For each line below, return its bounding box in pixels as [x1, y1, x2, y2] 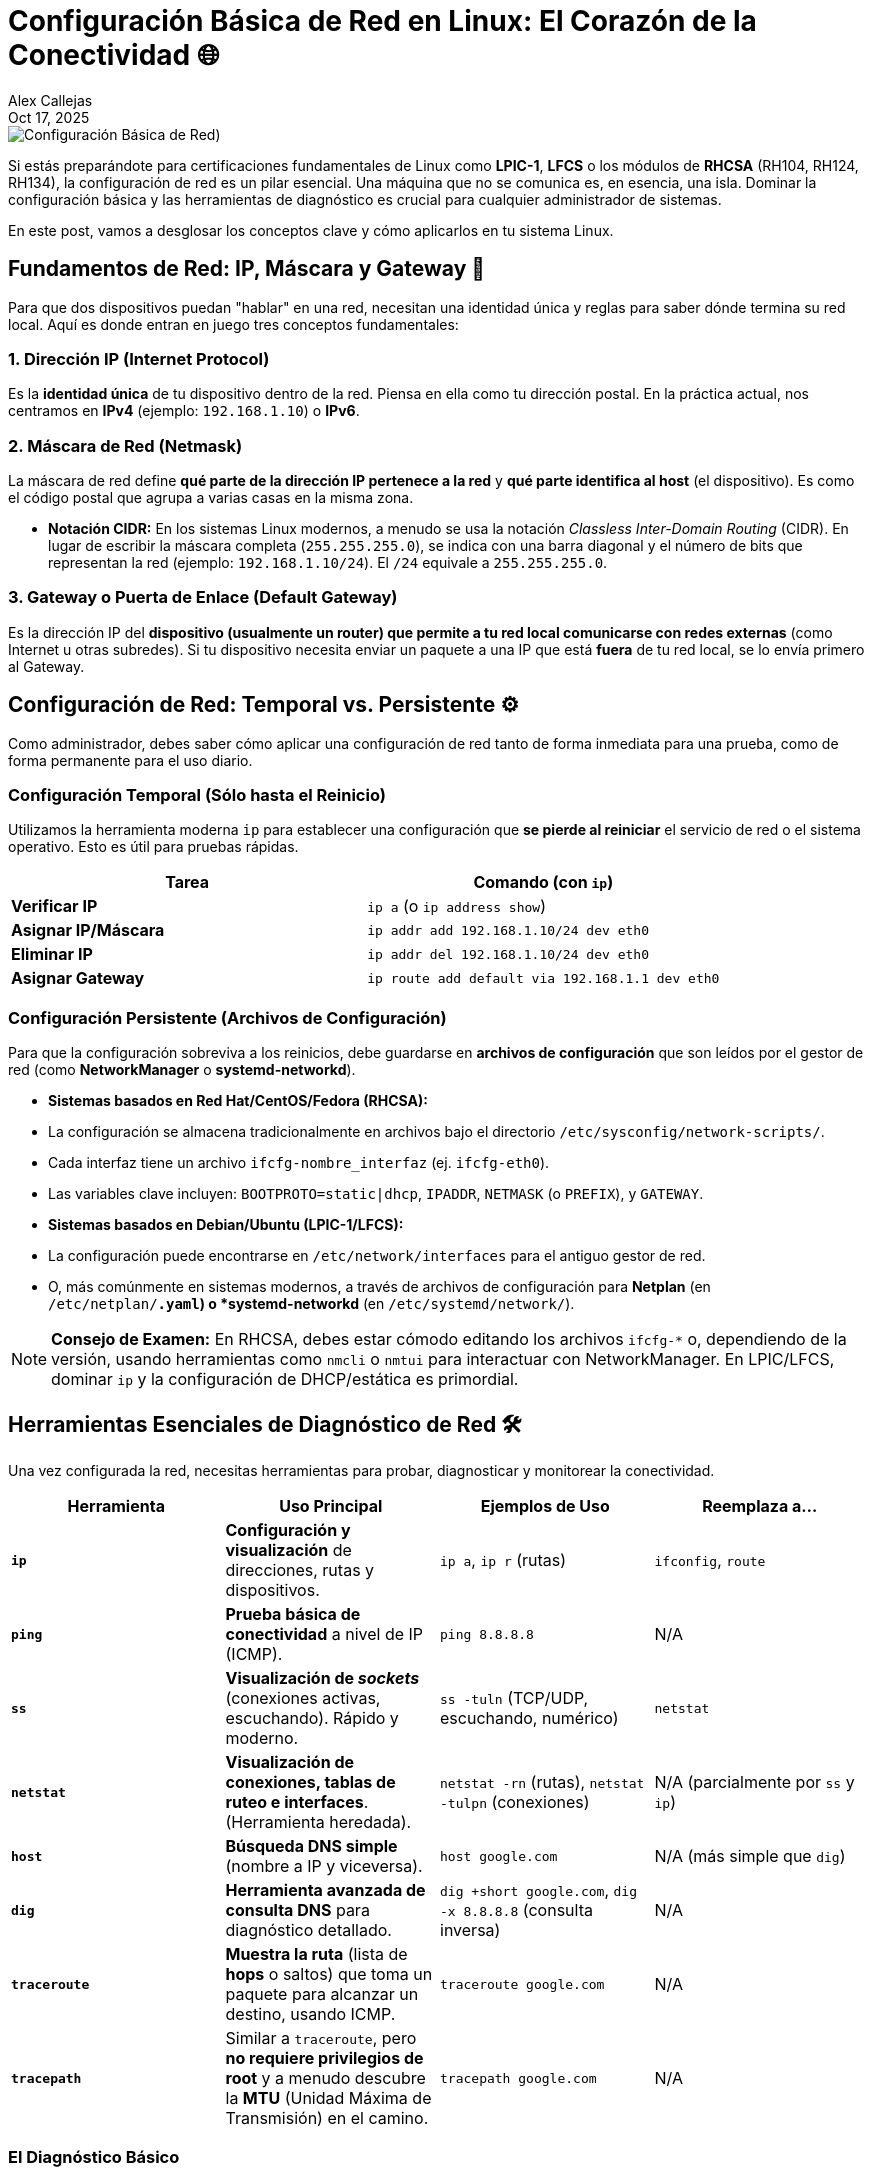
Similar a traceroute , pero [225, 2028, 417, 2049]
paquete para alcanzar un [225, 1984, 419, 2005]
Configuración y [225, 1520, 351, 1541]
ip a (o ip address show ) [367, 896, 547, 917]
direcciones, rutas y [225, 1560, 375, 1581]
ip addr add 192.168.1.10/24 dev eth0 [367, 922, 649, 938]
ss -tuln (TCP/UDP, [440, 1688, 589, 1709]
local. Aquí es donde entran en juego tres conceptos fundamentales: [8, 315, 459, 333]
